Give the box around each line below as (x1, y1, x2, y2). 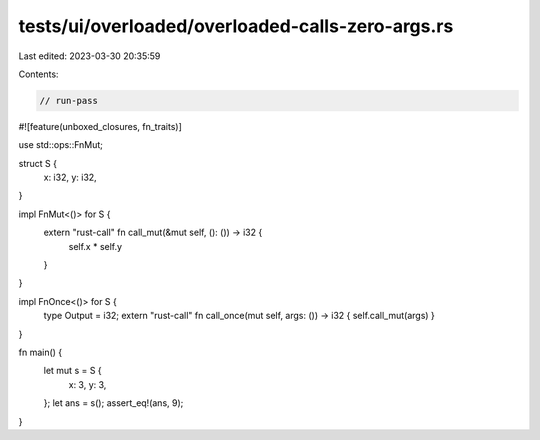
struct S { (18, 157, 57, 169)
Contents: (18, 68, 59, 80)
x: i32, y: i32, (43, 171, 97, 184)
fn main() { (18, 346, 63, 358)
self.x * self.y (68, 240, 123, 252)
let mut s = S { (43, 365, 102, 377)
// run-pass (39, 95, 99, 106)
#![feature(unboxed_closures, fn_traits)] (18, 120, 182, 132)
